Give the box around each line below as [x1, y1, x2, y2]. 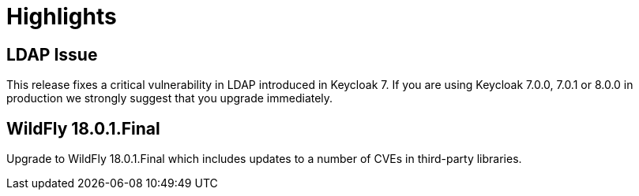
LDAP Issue [6, 44, 98, 65]
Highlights [6, 3, 117, 30]
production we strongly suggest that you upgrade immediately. [6, 91, 333, 105]
